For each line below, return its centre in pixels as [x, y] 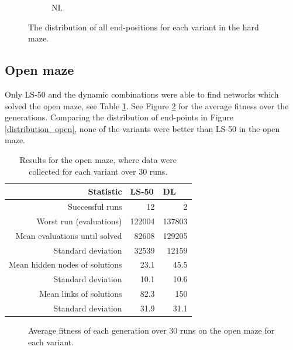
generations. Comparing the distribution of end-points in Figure [119, 117]
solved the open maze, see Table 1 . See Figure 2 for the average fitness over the [147, 105]
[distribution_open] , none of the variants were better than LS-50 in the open [142, 128]
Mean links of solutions [81, 294]
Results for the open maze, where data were [98, 159]
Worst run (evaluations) [79, 221]
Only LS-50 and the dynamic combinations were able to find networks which [142, 94]
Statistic [105, 191]
